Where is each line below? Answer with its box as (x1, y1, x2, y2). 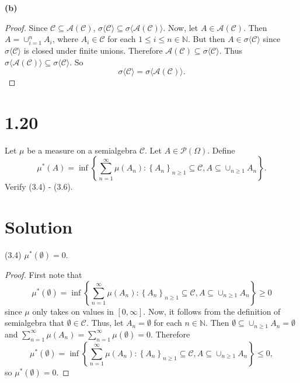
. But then (187, 33, 225, 45)
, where (52, 33, 78, 45)
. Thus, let (86, 316, 124, 329)
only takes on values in (32, 305, 114, 317)
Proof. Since (5, 21, 48, 33)
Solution (5, 215, 73, 239)
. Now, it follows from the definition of (143, 305, 281, 317)
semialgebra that (5, 316, 65, 329)
